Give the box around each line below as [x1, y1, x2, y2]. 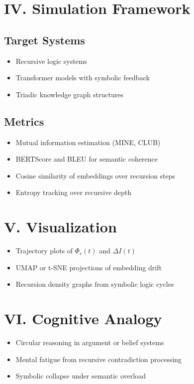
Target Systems [4, 32, 85, 47]
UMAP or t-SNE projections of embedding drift [15, 262, 162, 272]
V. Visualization [4, 216, 117, 237]
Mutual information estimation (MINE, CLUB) [15, 137, 161, 147]
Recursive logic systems [15, 55, 88, 66]
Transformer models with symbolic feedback [15, 72, 150, 83]
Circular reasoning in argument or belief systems [15, 337, 164, 347]
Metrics [4, 113, 44, 129]
